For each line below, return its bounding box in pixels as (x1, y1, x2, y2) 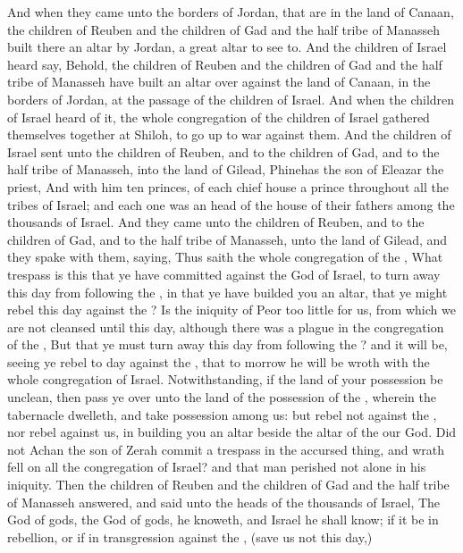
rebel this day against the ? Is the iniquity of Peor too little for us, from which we (7, 300, 456, 319)
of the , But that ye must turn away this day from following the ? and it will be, (7, 335, 448, 354)
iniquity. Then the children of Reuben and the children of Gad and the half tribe (7, 475, 450, 494)
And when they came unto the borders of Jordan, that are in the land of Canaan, (7, 3, 454, 21)
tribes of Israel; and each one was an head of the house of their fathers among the (7, 195, 455, 214)
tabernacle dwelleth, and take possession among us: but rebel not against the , (7, 405, 437, 423)
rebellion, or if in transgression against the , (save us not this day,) (7, 527, 373, 546)
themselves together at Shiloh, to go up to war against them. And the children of (7, 125, 451, 144)
